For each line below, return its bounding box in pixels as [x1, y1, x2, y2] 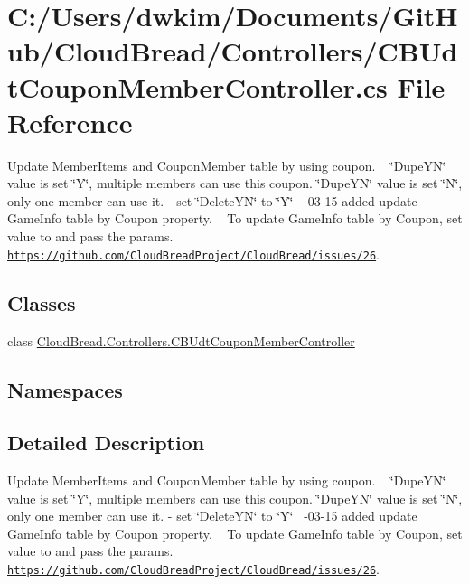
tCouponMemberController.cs [7, 68, 388, 105]
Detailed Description [7, 429, 205, 457]
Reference [7, 103, 133, 140]
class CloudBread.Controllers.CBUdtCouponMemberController [7, 331, 355, 350]
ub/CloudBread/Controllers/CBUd [7, 33, 458, 70]
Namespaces [7, 375, 123, 403]
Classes [7, 288, 76, 316]
